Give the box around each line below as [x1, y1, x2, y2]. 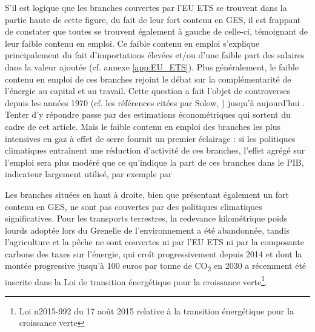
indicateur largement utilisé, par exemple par [5, 168, 172, 180]
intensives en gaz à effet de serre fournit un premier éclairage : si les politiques [5, 132, 296, 144]
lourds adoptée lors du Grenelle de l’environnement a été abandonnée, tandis [5, 223, 290, 236]
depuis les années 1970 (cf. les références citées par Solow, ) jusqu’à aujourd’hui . [5, 96, 305, 109]
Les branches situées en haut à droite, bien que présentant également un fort [5, 188, 289, 200]
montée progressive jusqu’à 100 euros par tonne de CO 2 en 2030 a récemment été [5, 259, 307, 274]
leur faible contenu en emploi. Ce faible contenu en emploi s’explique [5, 36, 260, 49]
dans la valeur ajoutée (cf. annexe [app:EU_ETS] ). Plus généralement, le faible [5, 60, 299, 73]
